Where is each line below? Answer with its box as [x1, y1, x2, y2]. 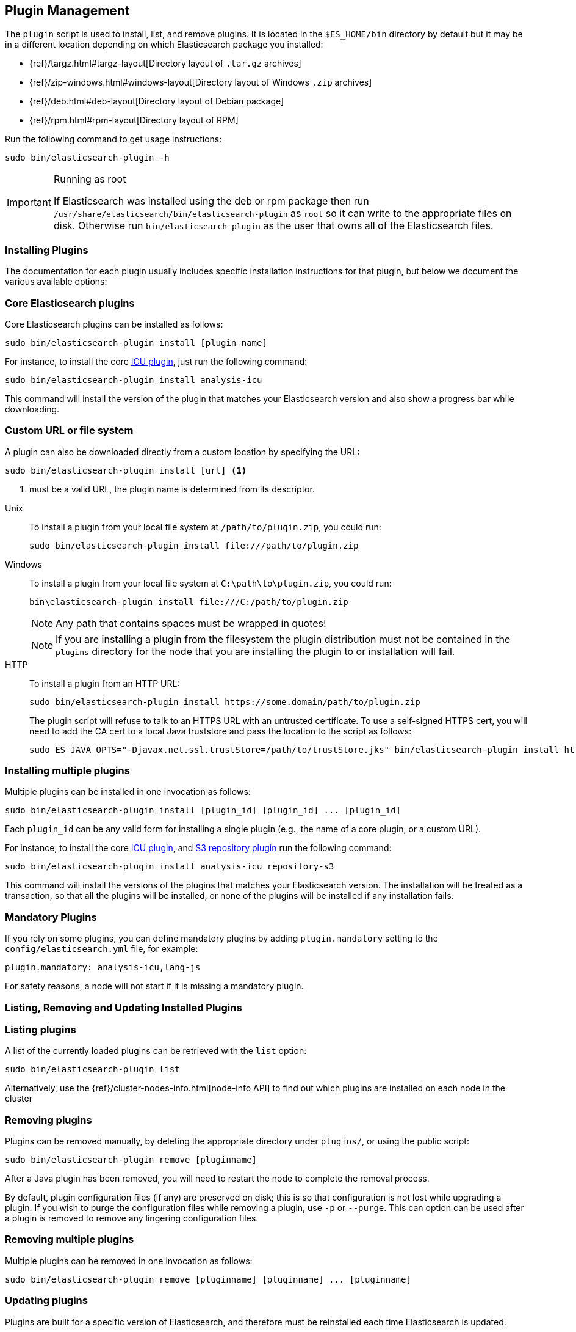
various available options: [5, 276, 107, 287]
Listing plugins [5, 1023, 76, 1036]
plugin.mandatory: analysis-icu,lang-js [5, 962, 201, 973]
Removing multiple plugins [5, 1233, 134, 1246]
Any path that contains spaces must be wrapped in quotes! [56, 617, 326, 629]
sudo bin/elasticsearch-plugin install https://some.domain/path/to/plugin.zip [29, 697, 420, 707]
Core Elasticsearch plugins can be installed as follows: [5, 318, 223, 329]
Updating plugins [5, 1294, 88, 1307]
